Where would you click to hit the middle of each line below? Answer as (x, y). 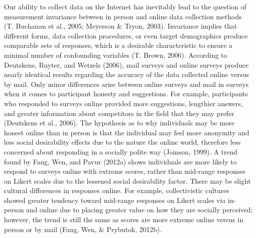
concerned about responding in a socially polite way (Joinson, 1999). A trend (121, 151)
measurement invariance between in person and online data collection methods (123, 16)
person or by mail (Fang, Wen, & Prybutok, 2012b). (83, 229)
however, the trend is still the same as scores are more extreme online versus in (124, 219)
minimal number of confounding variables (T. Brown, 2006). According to (116, 55)
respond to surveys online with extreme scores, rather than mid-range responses (125, 171)
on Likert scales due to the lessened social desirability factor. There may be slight (128, 180)
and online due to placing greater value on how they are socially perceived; (139, 210)
